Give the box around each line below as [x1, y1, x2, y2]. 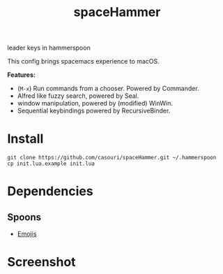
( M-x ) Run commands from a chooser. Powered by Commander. [17, 85, 200, 93]
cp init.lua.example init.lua [7, 160, 95, 168]
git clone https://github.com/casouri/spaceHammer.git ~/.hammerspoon [7, 154, 217, 161]
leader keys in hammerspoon [7, 43, 91, 52]
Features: [7, 71, 36, 79]
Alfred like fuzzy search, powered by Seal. [17, 92, 139, 100]
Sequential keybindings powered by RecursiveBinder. [17, 106, 171, 115]
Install [7, 131, 44, 147]
